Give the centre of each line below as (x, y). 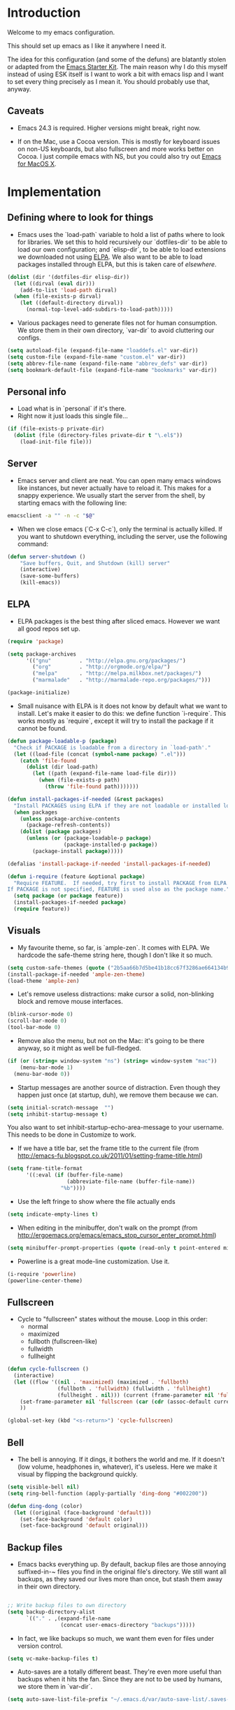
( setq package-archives (42, 654)
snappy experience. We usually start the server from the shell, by (111, 495)
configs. (29, 338)
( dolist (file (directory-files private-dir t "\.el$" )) (98, 436)
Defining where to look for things (80, 218)
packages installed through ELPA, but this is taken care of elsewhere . (117, 264)
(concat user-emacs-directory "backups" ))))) (128, 1625)
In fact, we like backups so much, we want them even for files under (116, 1638)
